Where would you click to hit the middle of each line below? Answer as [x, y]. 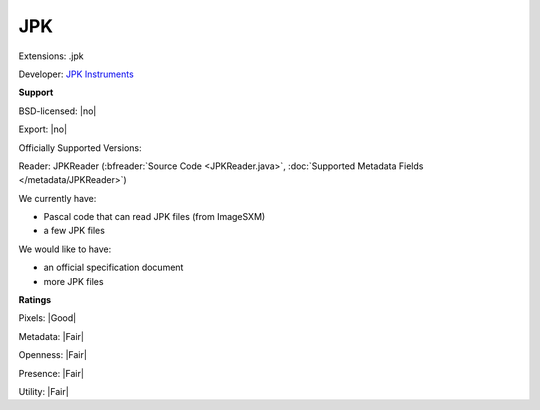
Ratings [35, 300]
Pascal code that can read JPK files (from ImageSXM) [154, 217]
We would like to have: [65, 249]
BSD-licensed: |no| [57, 111]
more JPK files [73, 281]
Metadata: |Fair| [51, 336]
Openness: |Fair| [52, 355]
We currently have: [57, 198]
